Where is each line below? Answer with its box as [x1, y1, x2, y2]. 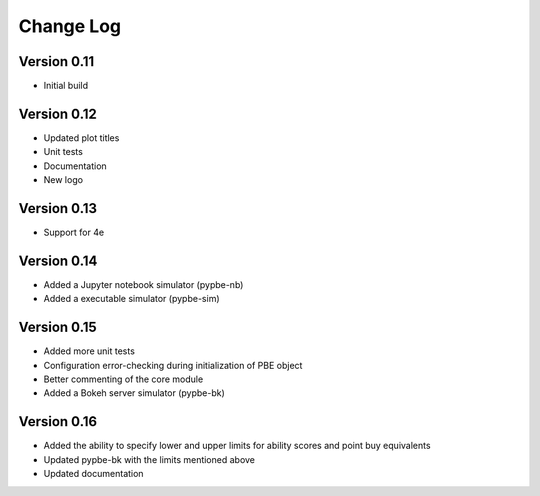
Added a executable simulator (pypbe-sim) [43, 293, 220, 305]
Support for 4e [43, 226, 105, 239]
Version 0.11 [18, 53, 95, 70]
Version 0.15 [18, 319, 97, 336]
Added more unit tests [43, 345, 135, 357]
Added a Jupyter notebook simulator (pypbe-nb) [43, 278, 244, 290]
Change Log [18, 15, 122, 37]
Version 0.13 [18, 200, 98, 217]
